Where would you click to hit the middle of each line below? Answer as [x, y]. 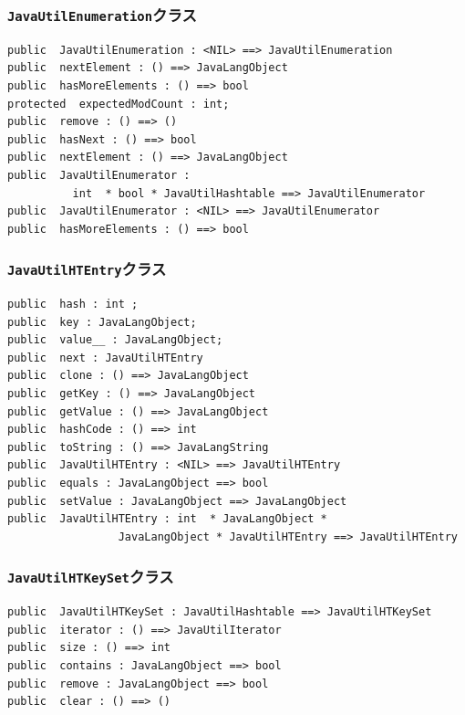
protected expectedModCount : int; [119, 104]
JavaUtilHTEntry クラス [87, 269]
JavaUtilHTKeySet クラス [91, 577]
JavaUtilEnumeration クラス [102, 14]
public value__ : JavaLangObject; [115, 340]
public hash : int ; [73, 305]
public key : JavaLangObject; [102, 322]
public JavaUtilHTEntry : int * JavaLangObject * [167, 519]
